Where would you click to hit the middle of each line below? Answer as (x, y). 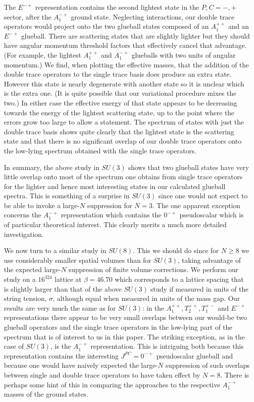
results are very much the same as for (60, 307)
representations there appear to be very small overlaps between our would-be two (126, 317)
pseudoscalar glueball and (195, 355)
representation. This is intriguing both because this (167, 346)
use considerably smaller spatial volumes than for (78, 260)
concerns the (23, 215)
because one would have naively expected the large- (81, 365)
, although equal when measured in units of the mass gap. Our (146, 298)
